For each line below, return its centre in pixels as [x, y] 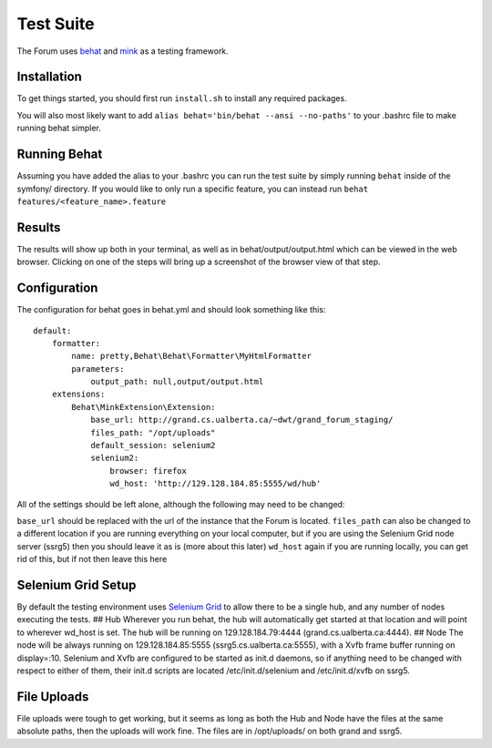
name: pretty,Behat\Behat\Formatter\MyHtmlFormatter [191, 356]
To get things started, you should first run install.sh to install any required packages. [182, 98]
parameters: [98, 369]
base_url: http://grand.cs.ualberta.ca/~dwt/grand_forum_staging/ [242, 420]
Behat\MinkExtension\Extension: [143, 407]
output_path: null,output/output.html [177, 382]
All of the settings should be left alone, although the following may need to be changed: [181, 504]
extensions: [78, 394]
